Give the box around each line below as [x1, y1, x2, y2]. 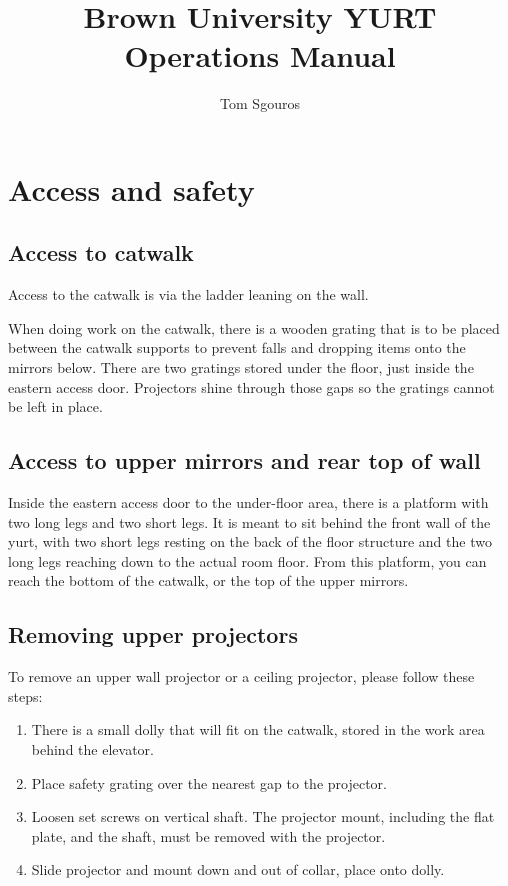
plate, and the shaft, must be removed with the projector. [31, 825, 386, 846]
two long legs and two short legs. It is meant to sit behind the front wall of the [8, 511, 491, 532]
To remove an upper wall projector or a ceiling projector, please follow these [8, 666, 475, 687]
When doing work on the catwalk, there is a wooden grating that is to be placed [8, 317, 500, 338]
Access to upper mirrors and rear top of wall [8, 445, 481, 476]
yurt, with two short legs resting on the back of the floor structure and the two [8, 531, 492, 552]
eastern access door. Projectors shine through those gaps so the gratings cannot [8, 376, 495, 397]
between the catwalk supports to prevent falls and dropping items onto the [8, 337, 466, 358]
